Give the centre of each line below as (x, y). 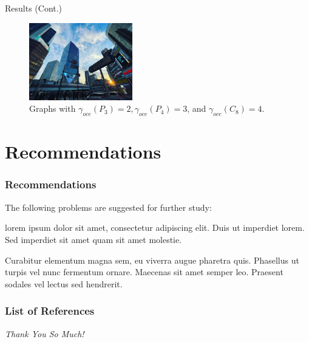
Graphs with (53, 108)
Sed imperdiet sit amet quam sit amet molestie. (93, 239)
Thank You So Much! (45, 333)
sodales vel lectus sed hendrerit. (64, 283)
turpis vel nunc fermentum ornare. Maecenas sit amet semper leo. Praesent (144, 272)
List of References (50, 311)
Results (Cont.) (34, 8)
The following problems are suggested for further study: (108, 207)
